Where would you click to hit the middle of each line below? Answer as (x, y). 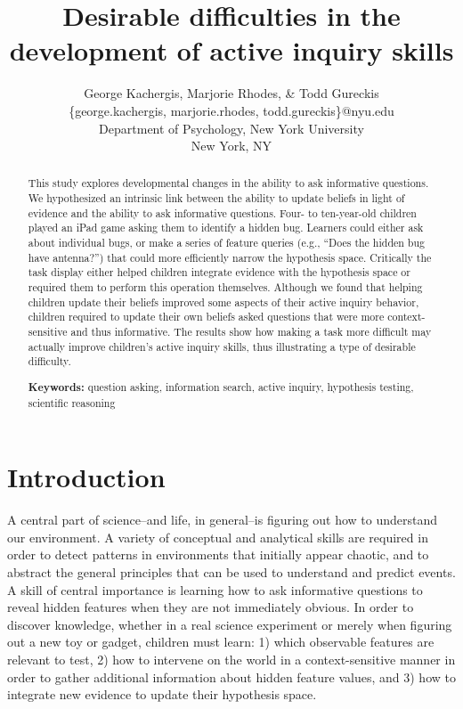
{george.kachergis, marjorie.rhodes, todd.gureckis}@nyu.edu (231, 110)
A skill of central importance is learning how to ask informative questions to (215, 589)
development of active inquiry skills (231, 50)
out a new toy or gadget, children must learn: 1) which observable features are (221, 642)
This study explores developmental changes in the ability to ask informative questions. (228, 183)
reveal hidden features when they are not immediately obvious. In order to (211, 607)
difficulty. (49, 361)
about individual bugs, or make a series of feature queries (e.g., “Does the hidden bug (227, 243)
